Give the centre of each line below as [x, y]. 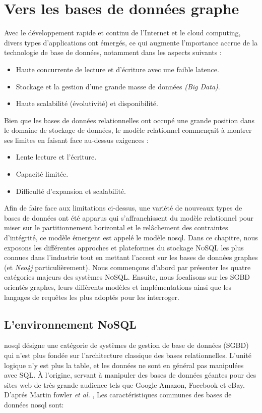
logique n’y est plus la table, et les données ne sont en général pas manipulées [124, 365]
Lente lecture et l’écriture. [56, 157]
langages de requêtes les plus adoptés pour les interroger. [92, 297]
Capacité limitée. [42, 174]
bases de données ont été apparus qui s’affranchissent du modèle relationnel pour [129, 217]
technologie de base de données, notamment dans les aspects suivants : [113, 52]
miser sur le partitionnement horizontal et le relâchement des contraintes [116, 227]
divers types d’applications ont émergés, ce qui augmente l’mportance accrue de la [131, 42]
